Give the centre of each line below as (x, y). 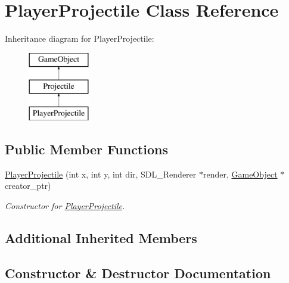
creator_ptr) (28, 186)
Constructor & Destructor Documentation (138, 273)
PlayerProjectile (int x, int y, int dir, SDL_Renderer (101, 174)
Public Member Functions (86, 149)
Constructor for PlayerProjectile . (65, 206)
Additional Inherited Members (101, 238)
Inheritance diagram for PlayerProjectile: (80, 38)
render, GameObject (240, 174)
